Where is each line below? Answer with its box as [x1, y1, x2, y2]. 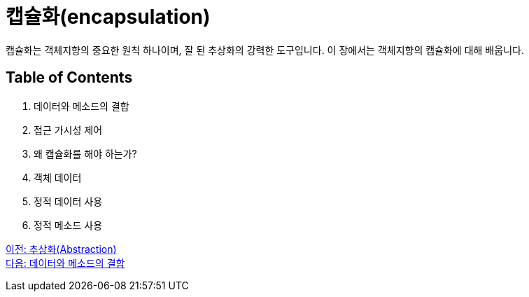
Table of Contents [6, 69, 133, 87]
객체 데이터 [34, 171, 82, 184]
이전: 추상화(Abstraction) [6, 242, 117, 255]
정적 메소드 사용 [34, 219, 103, 231]
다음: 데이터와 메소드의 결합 [6, 256, 125, 269]
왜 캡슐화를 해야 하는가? [34, 147, 137, 160]
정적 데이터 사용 [34, 195, 103, 207]
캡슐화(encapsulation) [6, 5, 211, 29]
